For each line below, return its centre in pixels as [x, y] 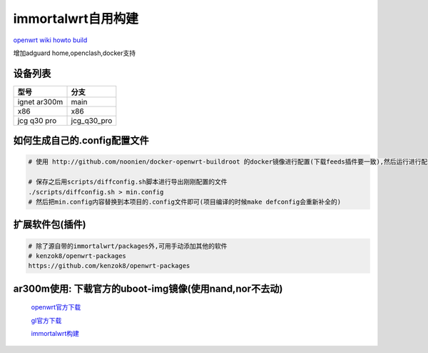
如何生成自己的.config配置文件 [81, 140]
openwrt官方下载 [56, 307]
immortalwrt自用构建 [76, 19]
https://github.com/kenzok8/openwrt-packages [109, 266]
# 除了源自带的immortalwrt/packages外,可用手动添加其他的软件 [128, 246]
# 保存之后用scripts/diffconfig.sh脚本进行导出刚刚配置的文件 [128, 182]
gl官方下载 [46, 320]
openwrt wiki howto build [50, 40]
